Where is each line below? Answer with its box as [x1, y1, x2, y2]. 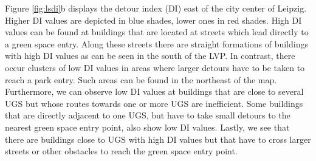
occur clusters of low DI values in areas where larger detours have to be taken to [5, 61, 305, 74]
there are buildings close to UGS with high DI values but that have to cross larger [5, 132, 311, 145]
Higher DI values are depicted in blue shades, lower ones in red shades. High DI [5, 13, 302, 26]
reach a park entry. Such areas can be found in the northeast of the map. [5, 73, 277, 86]
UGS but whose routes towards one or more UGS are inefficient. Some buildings [5, 97, 303, 109]
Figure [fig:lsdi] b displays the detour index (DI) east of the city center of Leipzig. [5, 2, 307, 14]
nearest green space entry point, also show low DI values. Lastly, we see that [5, 120, 290, 133]
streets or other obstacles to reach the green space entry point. [5, 145, 238, 157]
